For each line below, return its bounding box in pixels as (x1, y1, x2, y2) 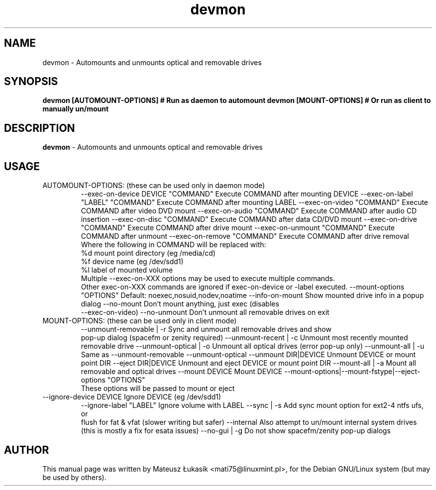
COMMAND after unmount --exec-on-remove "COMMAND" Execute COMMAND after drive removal (81, 232, 409, 241)
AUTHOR (4, 443, 49, 456)
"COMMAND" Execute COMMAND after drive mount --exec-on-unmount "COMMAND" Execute (81, 223, 395, 232)
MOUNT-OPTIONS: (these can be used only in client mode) (42, 316, 237, 325)
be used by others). (42, 473, 107, 482)
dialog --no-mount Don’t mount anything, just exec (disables (81, 299, 279, 308)
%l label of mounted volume (81, 266, 173, 275)
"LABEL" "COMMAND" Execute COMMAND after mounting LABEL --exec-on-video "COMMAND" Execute (81, 198, 429, 207)
